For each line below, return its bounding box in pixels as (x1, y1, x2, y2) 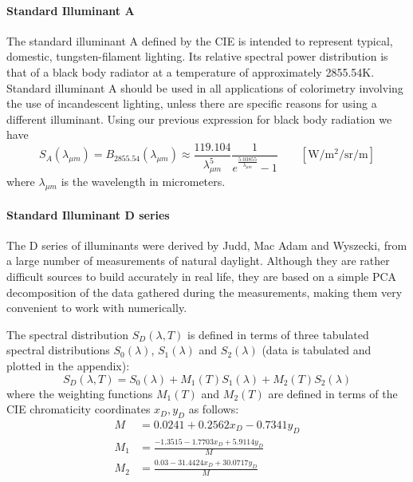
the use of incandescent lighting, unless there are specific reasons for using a (6, 95, 377, 112)
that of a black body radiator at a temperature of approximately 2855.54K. (6, 63, 375, 80)
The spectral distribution (6, 326, 129, 342)
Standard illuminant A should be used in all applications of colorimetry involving (6, 79, 403, 96)
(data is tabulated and (262, 342, 372, 358)
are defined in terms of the (268, 385, 398, 401)
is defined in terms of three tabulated (187, 326, 369, 342)
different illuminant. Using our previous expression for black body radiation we (6, 110, 392, 127)
